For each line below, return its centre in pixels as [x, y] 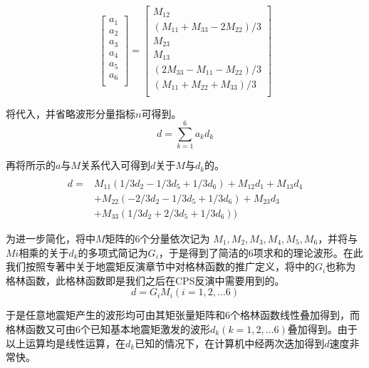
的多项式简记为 [113, 252]
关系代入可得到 [115, 165]
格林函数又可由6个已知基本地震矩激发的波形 [108, 329]
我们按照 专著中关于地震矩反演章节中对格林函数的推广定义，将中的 [160, 266]
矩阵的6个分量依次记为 [157, 239]
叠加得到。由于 [322, 329]
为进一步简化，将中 [51, 239]
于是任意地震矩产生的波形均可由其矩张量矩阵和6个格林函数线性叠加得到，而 [183, 315]
